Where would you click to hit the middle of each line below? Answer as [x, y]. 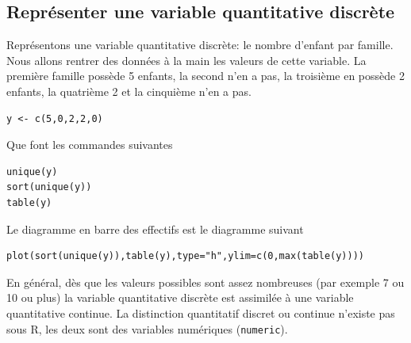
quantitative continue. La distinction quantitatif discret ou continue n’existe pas [201, 313]
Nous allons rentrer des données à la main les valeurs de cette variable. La [186, 60]
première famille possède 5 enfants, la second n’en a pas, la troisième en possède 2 [205, 76]
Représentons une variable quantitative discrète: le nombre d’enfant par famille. [200, 45]
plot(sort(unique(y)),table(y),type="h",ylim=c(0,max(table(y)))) [186, 256]
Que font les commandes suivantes [90, 145]
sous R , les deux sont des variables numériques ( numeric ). [147, 328]
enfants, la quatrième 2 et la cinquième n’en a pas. [129, 91]
